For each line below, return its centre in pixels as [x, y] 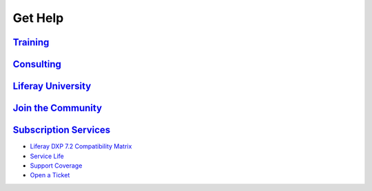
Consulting [37, 64]
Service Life [47, 156]
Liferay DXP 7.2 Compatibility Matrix [81, 146]
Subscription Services [62, 130]
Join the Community [58, 108]
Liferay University [52, 86]
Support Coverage [56, 166]
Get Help [38, 18]
